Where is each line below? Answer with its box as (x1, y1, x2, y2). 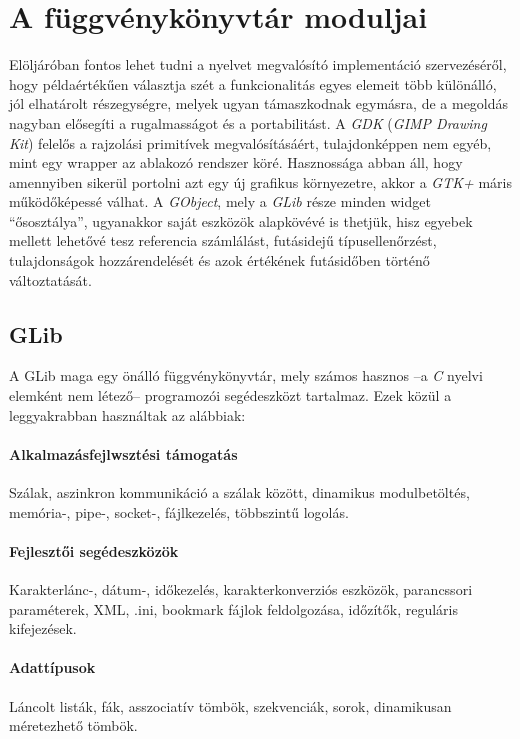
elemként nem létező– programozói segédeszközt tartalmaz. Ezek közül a (9, 385, 452, 406)
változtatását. (9, 269, 92, 290)
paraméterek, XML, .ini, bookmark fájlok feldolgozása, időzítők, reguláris (9, 598, 458, 619)
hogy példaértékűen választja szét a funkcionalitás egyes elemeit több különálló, (9, 73, 497, 94)
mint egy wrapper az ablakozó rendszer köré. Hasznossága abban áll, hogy (9, 152, 463, 173)
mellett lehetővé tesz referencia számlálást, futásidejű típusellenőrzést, (9, 230, 437, 251)
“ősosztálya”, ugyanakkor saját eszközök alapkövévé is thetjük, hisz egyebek (9, 210, 473, 231)
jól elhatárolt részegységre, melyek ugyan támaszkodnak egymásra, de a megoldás (9, 93, 509, 114)
